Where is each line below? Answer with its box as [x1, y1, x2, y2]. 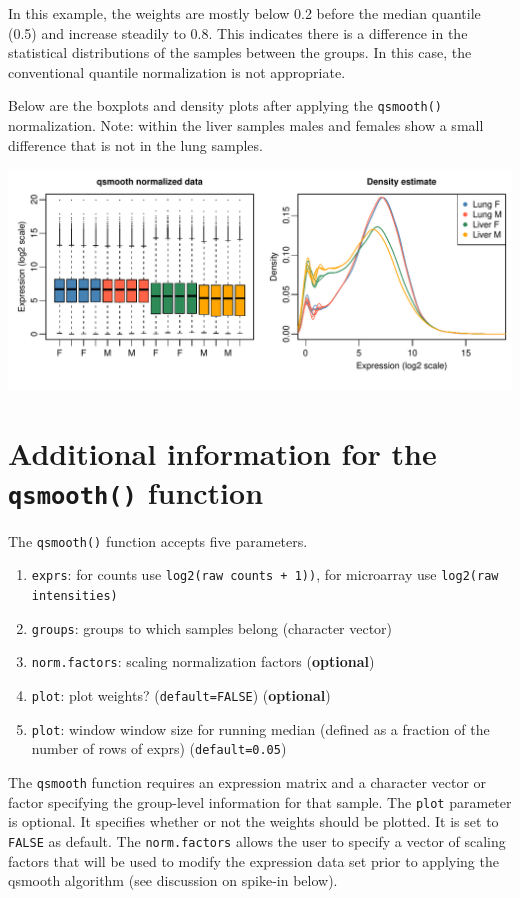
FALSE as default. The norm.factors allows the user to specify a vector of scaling [8, 830, 506, 851]
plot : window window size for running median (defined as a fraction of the [31, 718, 490, 739]
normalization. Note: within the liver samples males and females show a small [8, 115, 484, 136]
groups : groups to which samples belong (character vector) [31, 617, 393, 638]
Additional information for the [8, 432, 437, 473]
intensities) [31, 589, 118, 604]
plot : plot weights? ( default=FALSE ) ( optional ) [31, 685, 331, 706]
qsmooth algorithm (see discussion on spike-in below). [8, 870, 338, 891]
